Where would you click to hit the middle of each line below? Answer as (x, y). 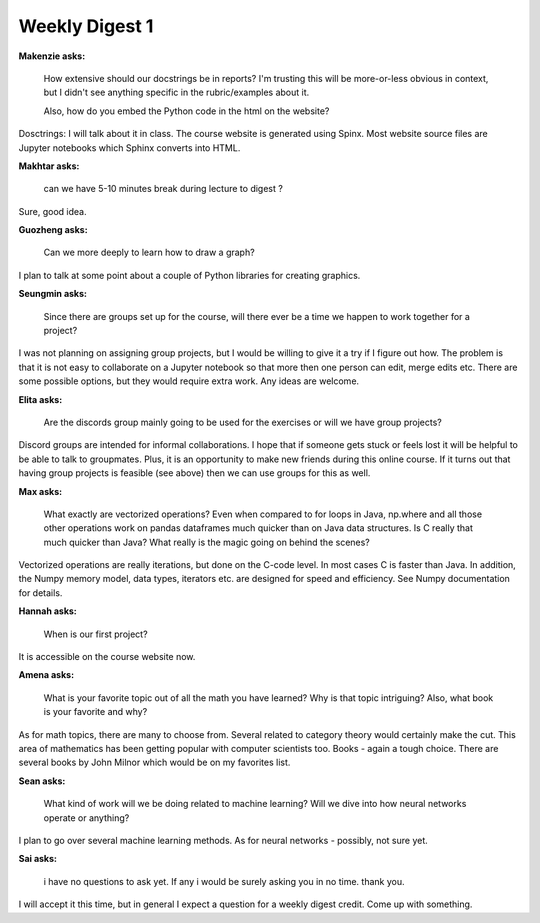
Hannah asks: (47, 611)
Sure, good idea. (52, 211)
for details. (40, 592)
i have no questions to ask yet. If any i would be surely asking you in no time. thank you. (224, 881)
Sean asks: (42, 781)
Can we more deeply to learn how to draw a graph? (149, 252)
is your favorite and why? (95, 712)
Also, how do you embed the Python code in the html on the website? (186, 111)
